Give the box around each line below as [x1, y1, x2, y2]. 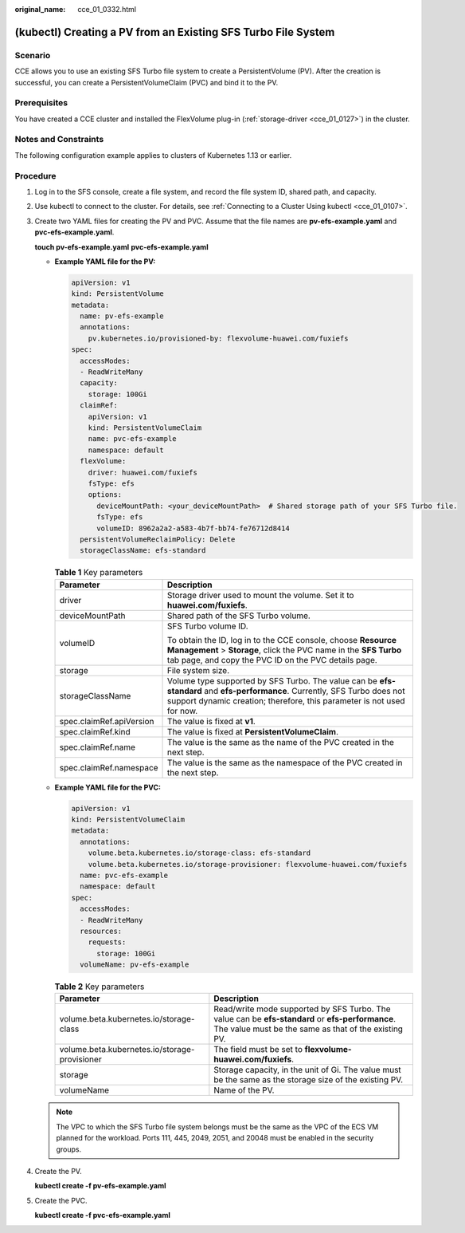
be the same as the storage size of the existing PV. [213, 1074, 404, 1085]
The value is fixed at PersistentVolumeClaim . [167, 726, 338, 737]
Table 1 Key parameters [54, 567, 143, 578]
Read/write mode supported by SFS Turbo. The [213, 1003, 391, 1014]
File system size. [167, 664, 230, 676]
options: [88, 490, 123, 499]
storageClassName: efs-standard [80, 546, 206, 555]
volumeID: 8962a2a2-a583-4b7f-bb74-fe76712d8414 [96, 523, 290, 533]
